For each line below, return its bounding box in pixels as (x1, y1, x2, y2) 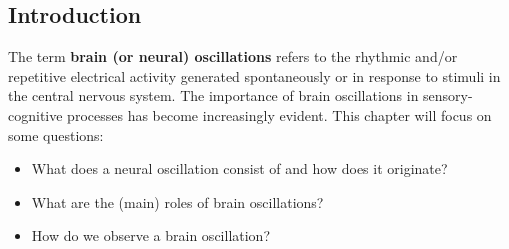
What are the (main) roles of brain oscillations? (31, 191, 324, 212)
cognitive (8, 104, 63, 125)
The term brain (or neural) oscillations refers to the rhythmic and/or (8, 46, 458, 67)
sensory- (423, 85, 473, 106)
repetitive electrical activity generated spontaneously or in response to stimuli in (8, 65, 501, 86)
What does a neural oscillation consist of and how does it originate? (31, 158, 448, 179)
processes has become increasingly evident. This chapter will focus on (67, 104, 492, 125)
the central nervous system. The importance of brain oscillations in (8, 85, 419, 106)
